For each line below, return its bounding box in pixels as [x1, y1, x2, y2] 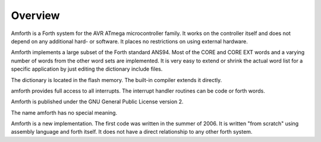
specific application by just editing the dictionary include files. [11, 65, 163, 72]
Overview [11, 9, 60, 22]
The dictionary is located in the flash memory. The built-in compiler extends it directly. [11, 76, 222, 83]
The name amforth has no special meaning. [11, 109, 118, 116]
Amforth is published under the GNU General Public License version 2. [11, 98, 184, 105]
